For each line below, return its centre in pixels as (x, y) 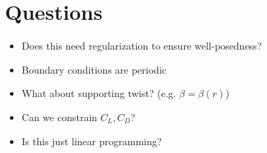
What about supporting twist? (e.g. (99, 93)
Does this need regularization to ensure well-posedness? (142, 46)
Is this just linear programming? (92, 141)
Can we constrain (59, 117)
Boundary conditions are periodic (94, 69)
